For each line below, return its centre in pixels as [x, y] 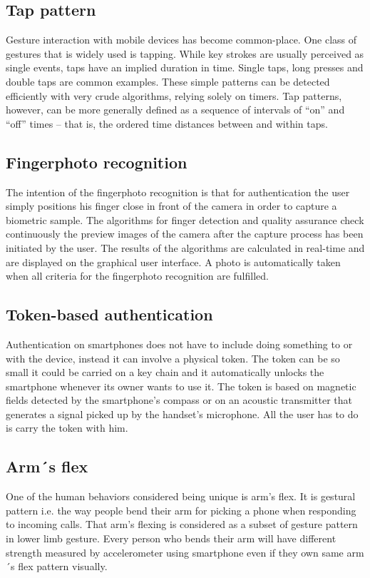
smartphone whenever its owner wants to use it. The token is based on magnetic [181, 386]
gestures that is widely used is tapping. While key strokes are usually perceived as [185, 53]
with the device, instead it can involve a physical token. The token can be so [173, 358]
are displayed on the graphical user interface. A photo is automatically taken [173, 262]
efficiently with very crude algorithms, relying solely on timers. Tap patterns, [174, 95]
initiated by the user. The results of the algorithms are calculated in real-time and [185, 247]
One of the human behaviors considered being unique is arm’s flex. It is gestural [181, 496]
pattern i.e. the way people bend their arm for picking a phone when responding [181, 510]
